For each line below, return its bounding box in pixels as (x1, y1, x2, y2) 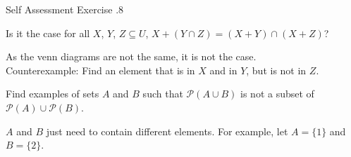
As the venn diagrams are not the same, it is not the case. (6, 49, 257, 64)
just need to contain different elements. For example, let (46, 123, 288, 138)
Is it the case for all (6, 25, 90, 40)
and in (209, 62, 238, 77)
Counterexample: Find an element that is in (6, 62, 195, 77)
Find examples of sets (6, 86, 99, 101)
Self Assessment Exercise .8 (6, 2, 124, 16)
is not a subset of (240, 86, 314, 101)
